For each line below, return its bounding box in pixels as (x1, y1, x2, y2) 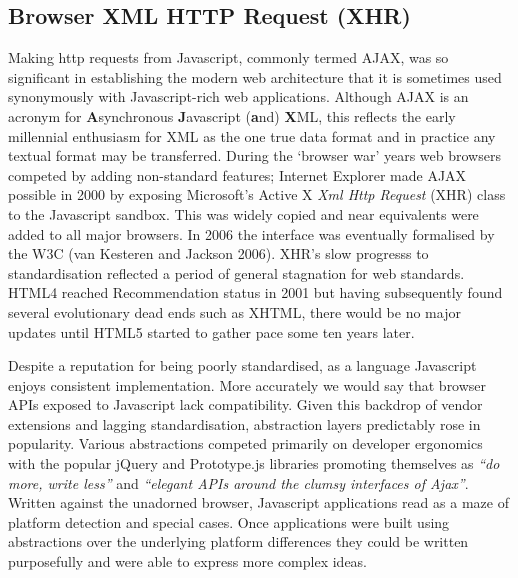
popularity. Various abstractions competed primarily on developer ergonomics (8, 433, 483, 454)
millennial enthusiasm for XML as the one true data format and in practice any (8, 125, 496, 146)
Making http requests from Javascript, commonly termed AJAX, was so (8, 47, 449, 68)
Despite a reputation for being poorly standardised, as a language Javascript (8, 355, 477, 376)
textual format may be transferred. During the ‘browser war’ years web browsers (8, 145, 501, 166)
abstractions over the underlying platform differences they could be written (8, 531, 469, 552)
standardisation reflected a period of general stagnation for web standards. (8, 262, 465, 283)
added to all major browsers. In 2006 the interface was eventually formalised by (8, 223, 495, 244)
